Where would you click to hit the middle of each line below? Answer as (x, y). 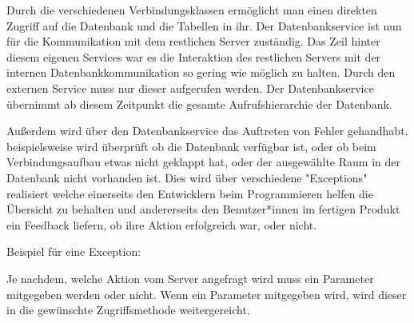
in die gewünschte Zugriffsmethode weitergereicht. (128, 310)
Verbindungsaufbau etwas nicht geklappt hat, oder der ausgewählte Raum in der (203, 162)
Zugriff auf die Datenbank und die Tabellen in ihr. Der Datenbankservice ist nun (204, 25)
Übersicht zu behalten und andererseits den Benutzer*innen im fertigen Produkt (203, 209)
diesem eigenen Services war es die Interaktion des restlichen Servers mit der (194, 56)
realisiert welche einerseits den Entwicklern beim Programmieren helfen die (190, 193)
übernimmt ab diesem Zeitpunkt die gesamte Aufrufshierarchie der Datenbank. (199, 104)
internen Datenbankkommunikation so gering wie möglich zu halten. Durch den (201, 72)
